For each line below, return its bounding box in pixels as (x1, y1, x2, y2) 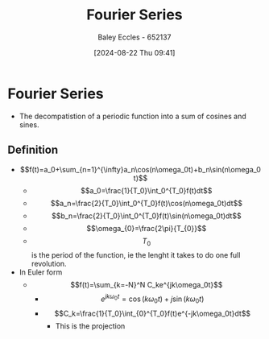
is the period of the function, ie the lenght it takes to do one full (31, 250, 241, 260)
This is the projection (55, 320, 126, 331)
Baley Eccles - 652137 (97, 32, 172, 42)
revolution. (31, 259, 67, 269)
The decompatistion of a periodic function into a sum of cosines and (19, 111, 246, 121)
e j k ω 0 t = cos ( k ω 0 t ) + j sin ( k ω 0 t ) (101, 292, 205, 305)
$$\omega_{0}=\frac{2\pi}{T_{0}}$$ (86, 223, 207, 233)
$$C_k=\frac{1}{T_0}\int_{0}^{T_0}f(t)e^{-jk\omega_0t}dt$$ (54, 308, 251, 318)
